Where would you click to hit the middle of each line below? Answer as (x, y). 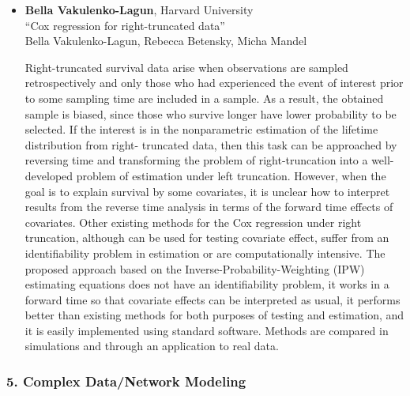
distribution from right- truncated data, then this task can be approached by (211, 144)
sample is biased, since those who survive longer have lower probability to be (211, 113)
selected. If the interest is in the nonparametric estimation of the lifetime (201, 129)
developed (49, 175)
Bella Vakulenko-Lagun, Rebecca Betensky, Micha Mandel (166, 41)
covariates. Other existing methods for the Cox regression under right (193, 222)
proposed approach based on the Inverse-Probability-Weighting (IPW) (195, 268)
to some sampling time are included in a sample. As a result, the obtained (204, 98)
